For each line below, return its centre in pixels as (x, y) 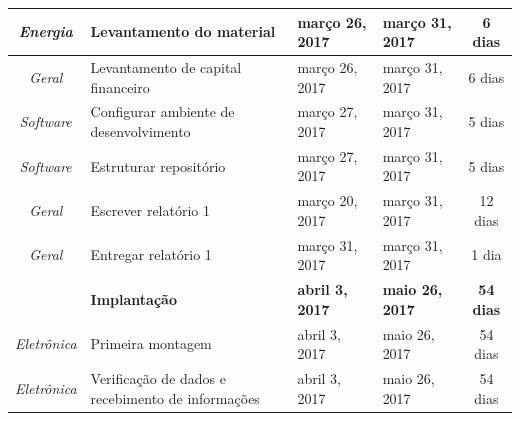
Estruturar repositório (158, 165)
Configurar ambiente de (162, 111)
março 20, (327, 200)
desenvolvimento (140, 130)
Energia (45, 31)
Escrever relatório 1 (150, 210)
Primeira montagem (151, 343)
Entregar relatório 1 (151, 254)
